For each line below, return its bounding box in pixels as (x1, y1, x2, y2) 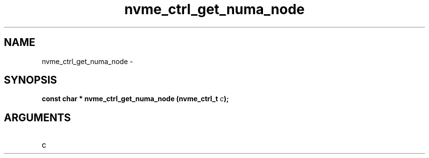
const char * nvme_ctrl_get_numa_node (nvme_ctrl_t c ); (42, 94, 229, 103)
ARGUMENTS (4, 111, 71, 124)
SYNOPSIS (4, 74, 57, 87)
